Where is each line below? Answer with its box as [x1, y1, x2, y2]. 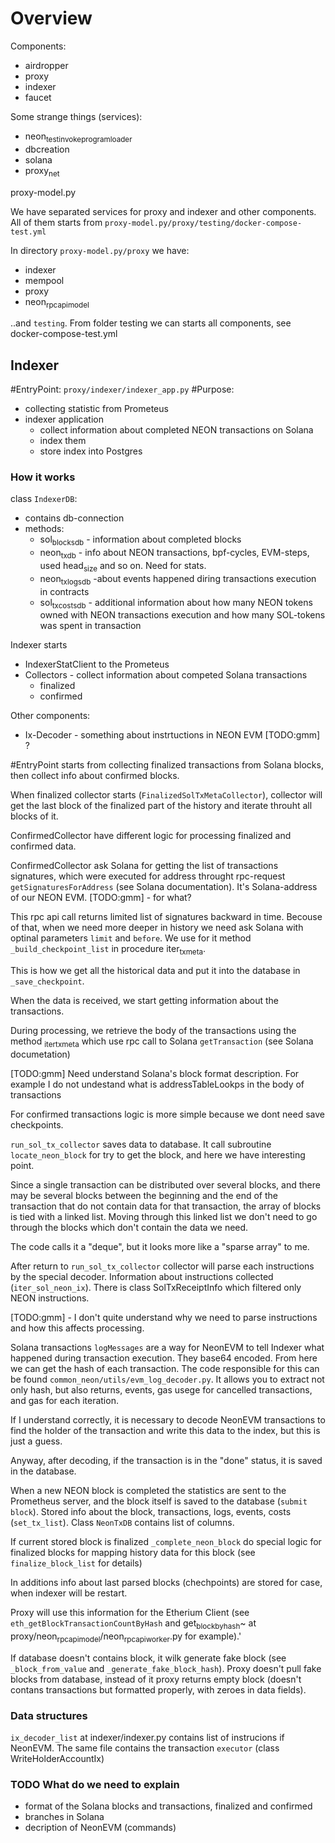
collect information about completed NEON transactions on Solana [39, 424, 314, 436]
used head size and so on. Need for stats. [39, 560, 207, 574]
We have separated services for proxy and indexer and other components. [10, 205, 317, 217]
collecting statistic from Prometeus [24, 403, 169, 415]
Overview [10, 7, 93, 30]
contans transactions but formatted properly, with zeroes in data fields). [10, 1683, 307, 1696]
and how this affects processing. [10, 1322, 145, 1334]
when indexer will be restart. [10, 1587, 128, 1599]
